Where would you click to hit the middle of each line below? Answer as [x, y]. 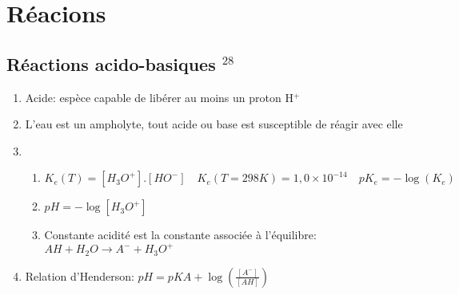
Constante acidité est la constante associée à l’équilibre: [180, 235]
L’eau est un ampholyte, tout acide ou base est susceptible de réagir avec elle [214, 124]
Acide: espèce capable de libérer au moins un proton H [159, 97]
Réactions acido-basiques [111, 63]
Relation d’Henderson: [80, 275]
